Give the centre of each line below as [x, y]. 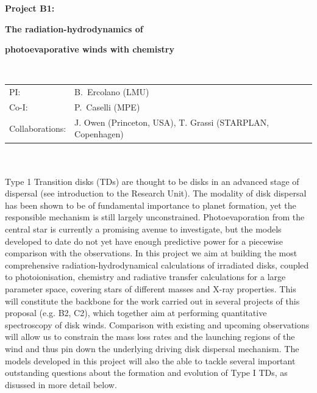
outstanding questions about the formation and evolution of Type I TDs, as [146, 373]
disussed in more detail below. [61, 384]
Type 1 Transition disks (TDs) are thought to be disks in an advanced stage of [152, 181]
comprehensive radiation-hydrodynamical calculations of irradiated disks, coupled [157, 265]
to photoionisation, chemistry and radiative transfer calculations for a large [145, 277]
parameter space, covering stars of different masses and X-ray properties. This [151, 289]
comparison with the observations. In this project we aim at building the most [151, 253]
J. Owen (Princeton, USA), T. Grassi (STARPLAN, [172, 122]
